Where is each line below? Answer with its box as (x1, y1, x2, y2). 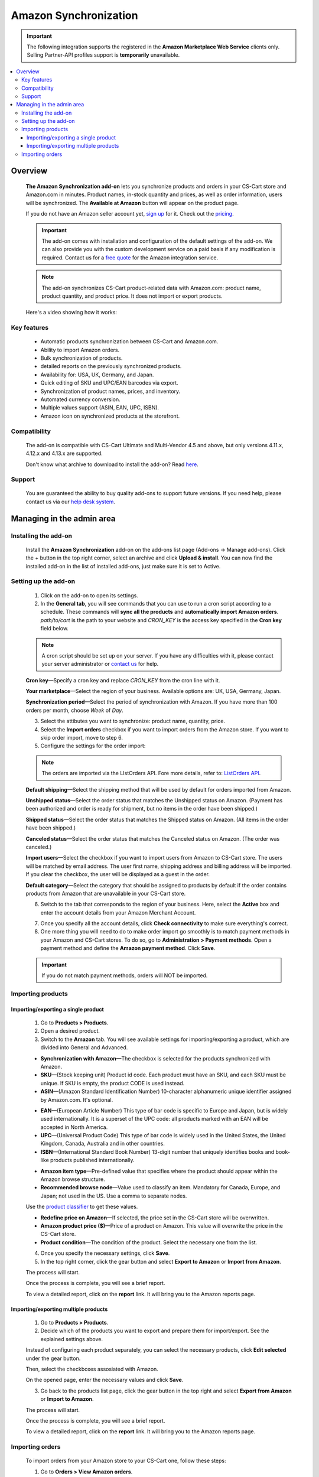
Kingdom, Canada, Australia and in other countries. (40, 1140, 165, 1147)
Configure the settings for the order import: (40, 742, 146, 750)
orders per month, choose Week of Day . (25, 707, 123, 714)
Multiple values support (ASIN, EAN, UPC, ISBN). (40, 404, 159, 411)
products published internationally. (50, 1157, 135, 1164)
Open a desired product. (40, 1027, 100, 1034)
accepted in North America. (40, 1123, 108, 1131)
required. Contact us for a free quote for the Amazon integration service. (41, 254, 219, 261)
